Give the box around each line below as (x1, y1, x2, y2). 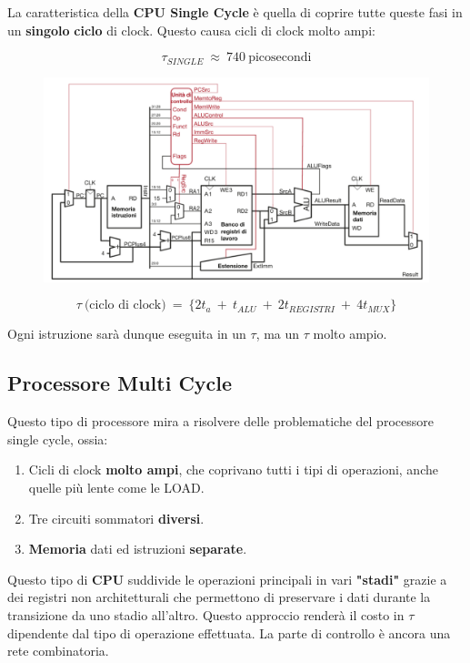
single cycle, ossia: (7, 429, 108, 448)
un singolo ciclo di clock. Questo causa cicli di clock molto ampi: (7, 20, 375, 39)
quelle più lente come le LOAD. (28, 478, 205, 497)
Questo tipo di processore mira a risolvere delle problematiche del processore (7, 412, 434, 431)
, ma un (255, 324, 300, 343)
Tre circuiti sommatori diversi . (28, 508, 205, 527)
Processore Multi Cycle (7, 369, 233, 397)
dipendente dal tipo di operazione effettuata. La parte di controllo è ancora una (7, 623, 451, 642)
